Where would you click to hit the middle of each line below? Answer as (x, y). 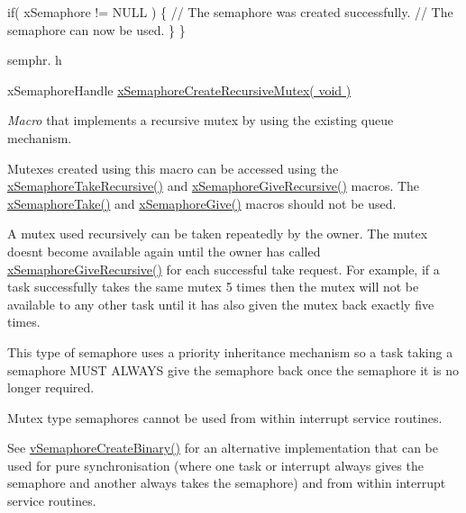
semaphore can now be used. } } (96, 29)
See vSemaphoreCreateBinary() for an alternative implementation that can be (223, 448)
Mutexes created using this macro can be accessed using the (173, 168)
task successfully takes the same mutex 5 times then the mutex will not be (213, 287)
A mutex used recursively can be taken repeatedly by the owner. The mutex (218, 234)
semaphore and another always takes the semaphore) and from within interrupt (227, 483)
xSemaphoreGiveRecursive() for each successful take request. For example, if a (224, 269)
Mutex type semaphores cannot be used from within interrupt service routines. (225, 417)
